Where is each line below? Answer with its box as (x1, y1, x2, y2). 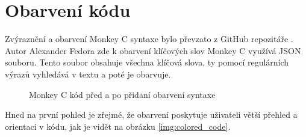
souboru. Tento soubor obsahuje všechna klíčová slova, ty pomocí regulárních (5, 56, 289, 68)
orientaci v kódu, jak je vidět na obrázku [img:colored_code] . (5, 120, 231, 132)
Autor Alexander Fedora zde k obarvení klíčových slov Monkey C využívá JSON (5, 44, 301, 56)
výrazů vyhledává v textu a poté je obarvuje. (5, 67, 171, 80)
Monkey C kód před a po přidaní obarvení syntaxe (29, 88, 216, 100)
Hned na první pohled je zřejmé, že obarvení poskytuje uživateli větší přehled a (5, 108, 298, 121)
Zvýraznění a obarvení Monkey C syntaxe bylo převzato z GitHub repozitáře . (5, 32, 293, 45)
